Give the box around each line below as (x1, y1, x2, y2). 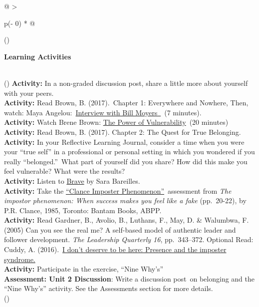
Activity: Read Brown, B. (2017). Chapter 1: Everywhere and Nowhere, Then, (4, 97, 249, 108)
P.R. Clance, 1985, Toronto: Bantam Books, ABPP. (4, 205, 162, 215)
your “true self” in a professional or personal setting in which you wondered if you (4, 146, 255, 157)
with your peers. (4, 87, 54, 98)
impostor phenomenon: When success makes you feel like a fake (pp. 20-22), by (4, 195, 247, 206)
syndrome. (4, 254, 35, 264)
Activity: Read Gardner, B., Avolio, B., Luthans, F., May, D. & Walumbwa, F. (4, 215, 249, 225)
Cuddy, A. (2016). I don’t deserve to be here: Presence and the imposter (4, 244, 227, 255)
